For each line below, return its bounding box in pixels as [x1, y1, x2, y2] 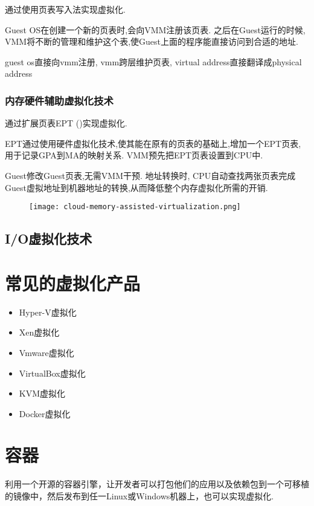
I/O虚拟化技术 [5, 229, 92, 248]
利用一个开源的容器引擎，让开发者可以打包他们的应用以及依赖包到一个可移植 [5, 478, 309, 490]
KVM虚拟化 [19, 387, 66, 400]
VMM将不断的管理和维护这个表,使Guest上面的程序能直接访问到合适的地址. [5, 35, 298, 48]
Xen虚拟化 [19, 326, 60, 339]
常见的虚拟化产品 [5, 270, 141, 295]
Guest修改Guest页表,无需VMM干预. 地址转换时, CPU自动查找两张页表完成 [5, 169, 296, 181]
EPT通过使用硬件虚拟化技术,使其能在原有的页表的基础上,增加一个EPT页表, [5, 137, 301, 149]
